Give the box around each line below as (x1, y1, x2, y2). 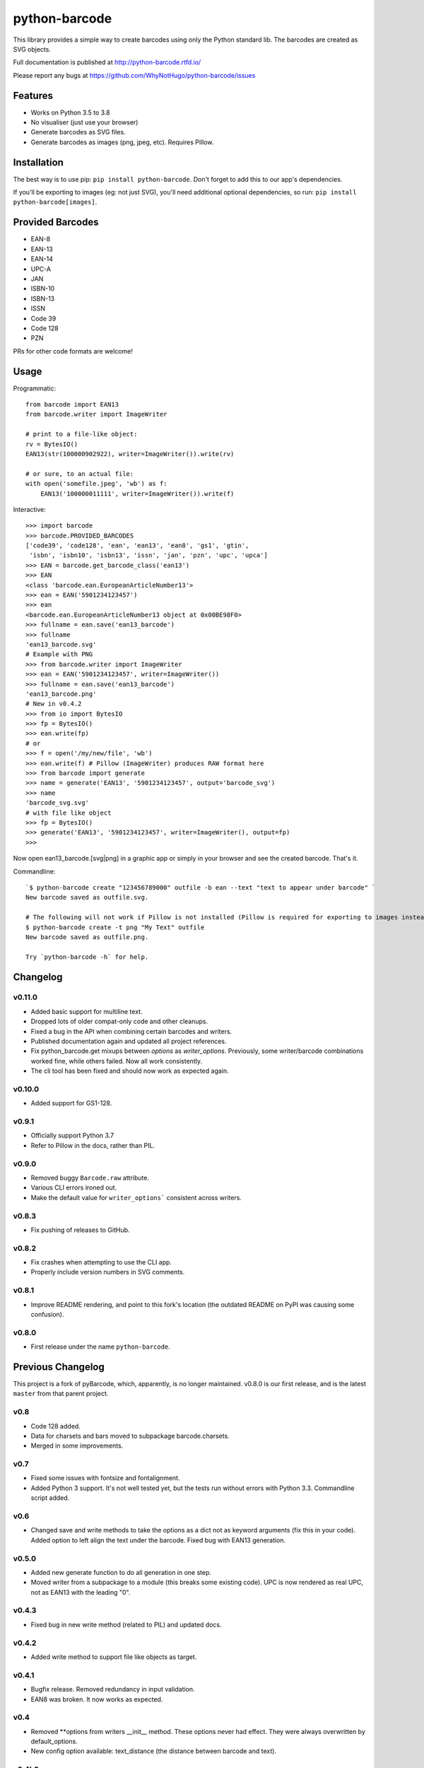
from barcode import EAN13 (25, 400, 119, 408)
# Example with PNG (25, 651, 93, 658)
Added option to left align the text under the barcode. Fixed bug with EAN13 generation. (30, 1535, 286, 1545)
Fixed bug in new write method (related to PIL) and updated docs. (30, 1620, 222, 1629)
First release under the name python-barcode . (30, 1342, 171, 1351)
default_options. (30, 1737, 78, 1746)
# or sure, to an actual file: (25, 470, 134, 477)
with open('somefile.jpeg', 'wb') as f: (25, 479, 167, 488)
